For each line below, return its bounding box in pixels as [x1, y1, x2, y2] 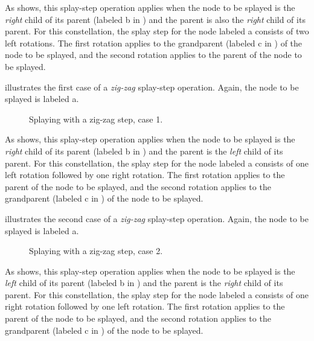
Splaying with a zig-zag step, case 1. [29, 112, 163, 125]
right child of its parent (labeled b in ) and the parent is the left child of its [5, 144, 283, 157]
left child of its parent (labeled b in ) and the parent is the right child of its [5, 276, 283, 289]
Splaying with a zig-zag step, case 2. [29, 244, 163, 257]
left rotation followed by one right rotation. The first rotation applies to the [5, 168, 285, 181]
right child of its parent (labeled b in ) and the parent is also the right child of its [5, 13, 306, 25]
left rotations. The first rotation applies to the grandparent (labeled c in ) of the [5, 36, 303, 49]
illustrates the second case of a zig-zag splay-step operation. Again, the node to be [5, 212, 309, 225]
